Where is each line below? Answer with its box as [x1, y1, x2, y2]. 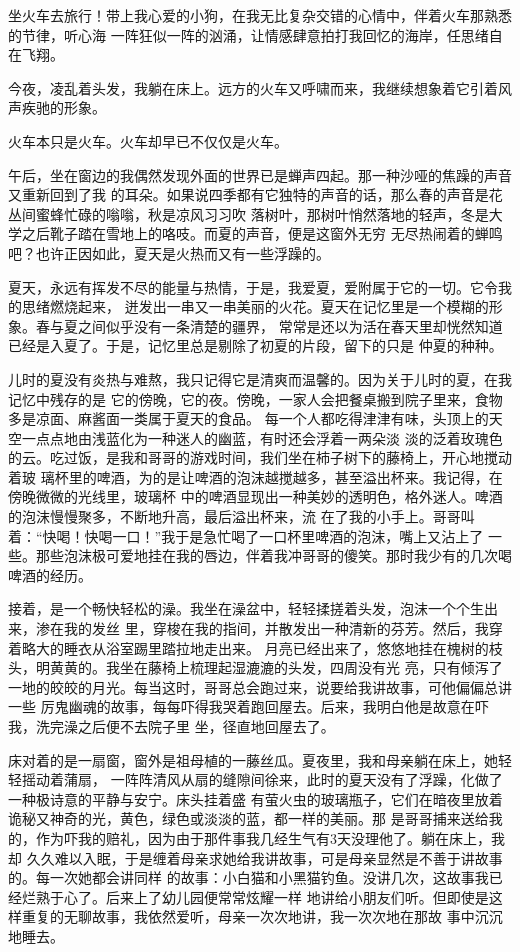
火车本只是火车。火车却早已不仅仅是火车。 [8, 130, 288, 151]
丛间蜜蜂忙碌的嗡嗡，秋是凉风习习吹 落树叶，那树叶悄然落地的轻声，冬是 [8, 203, 489, 224]
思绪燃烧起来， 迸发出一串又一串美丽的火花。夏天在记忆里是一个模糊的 [21, 296, 489, 317]
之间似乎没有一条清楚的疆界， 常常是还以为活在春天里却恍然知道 [77, 315, 503, 336]
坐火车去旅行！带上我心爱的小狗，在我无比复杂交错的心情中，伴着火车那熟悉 [8, 5, 512, 25]
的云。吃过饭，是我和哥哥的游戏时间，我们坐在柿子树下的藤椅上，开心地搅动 [8, 447, 512, 468]
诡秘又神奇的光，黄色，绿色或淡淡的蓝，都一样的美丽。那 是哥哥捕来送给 [8, 808, 489, 829]
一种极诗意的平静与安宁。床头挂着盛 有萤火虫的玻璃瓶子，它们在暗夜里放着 [8, 788, 503, 809]
